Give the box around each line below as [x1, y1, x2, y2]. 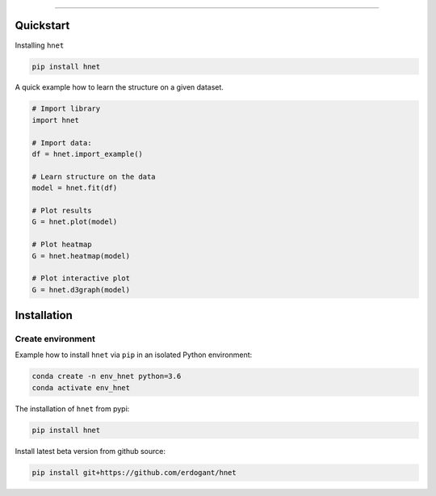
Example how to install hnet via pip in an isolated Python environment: [15, 350, 253, 359]
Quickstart [15, 19, 70, 32]
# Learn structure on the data [31, 172, 157, 181]
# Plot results [31, 206, 92, 215]
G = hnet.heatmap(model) [31, 251, 131, 260]
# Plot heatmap [31, 240, 92, 250]
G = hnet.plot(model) [31, 217, 118, 226]
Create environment [15, 334, 96, 345]
